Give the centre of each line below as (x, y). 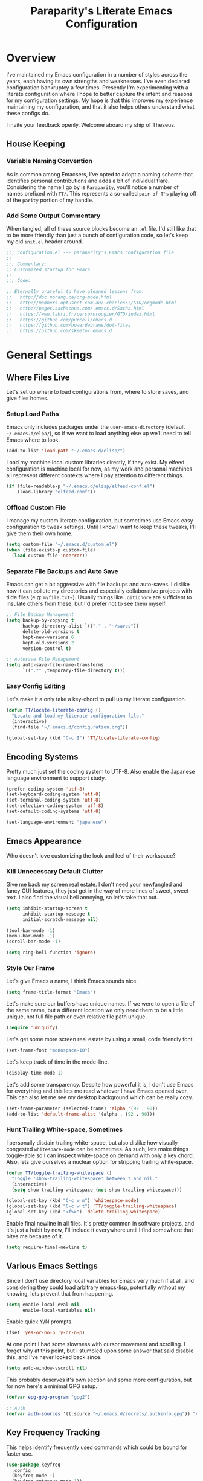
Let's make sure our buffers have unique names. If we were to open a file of (101, 1004)
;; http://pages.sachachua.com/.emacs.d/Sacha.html (76, 308)
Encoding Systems (42, 757)
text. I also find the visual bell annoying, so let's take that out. (82, 897)
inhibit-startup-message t (56, 914)
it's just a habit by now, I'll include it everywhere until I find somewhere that (100, 1230)
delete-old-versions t (51, 631)
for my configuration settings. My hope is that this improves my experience (100, 100)
